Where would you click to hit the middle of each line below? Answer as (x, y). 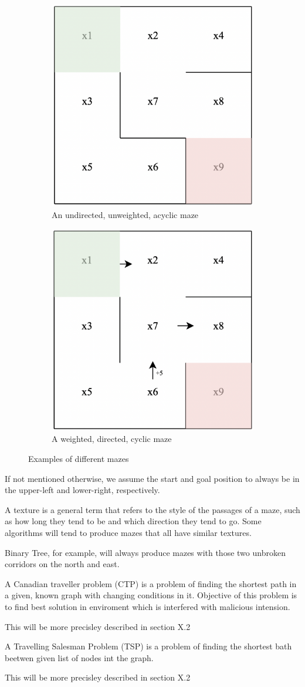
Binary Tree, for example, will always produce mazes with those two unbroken (145, 552)
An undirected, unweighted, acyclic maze (125, 214)
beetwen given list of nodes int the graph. (79, 657)
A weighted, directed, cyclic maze (112, 439)
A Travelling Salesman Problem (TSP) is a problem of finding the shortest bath (148, 646)
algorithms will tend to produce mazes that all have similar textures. (128, 532)
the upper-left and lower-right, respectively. (82, 490)
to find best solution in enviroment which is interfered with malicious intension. (148, 606)
